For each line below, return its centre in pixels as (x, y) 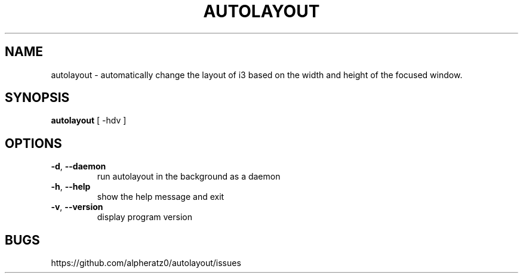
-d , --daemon (79, 166)
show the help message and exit (161, 197)
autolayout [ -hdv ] (89, 121)
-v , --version (77, 207)
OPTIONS (33, 143)
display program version (144, 217)
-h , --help (71, 187)
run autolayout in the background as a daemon (189, 177)
